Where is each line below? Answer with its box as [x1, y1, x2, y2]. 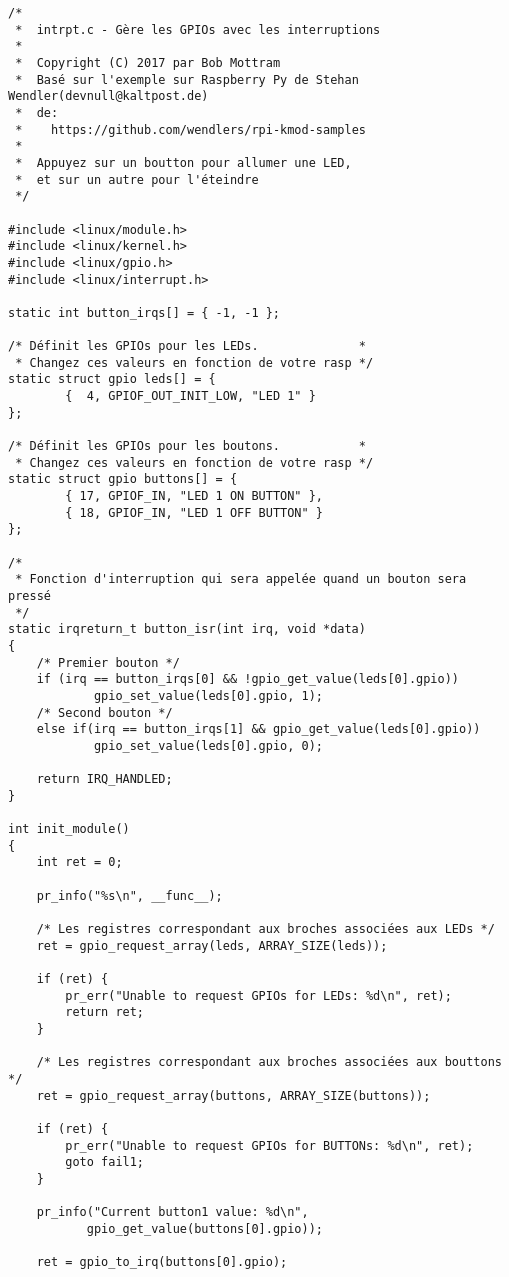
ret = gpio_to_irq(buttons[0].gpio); [36, 1255, 288, 1270]
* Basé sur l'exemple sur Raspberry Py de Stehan [15, 72, 359, 87]
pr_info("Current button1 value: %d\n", [36, 1205, 309, 1220]
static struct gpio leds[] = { [8, 372, 216, 387]
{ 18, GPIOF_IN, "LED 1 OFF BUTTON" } [65, 505, 323, 520]
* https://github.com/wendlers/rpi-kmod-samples [15, 122, 366, 137]
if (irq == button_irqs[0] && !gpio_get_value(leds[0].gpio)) [36, 672, 460, 687]
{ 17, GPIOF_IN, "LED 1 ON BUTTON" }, [65, 489, 323, 504]
